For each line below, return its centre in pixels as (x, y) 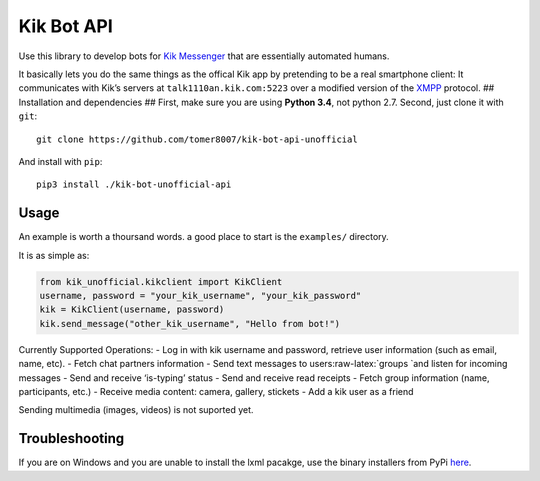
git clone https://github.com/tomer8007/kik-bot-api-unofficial (197, 139)
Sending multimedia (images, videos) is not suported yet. (136, 410)
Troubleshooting (71, 438)
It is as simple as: (54, 255)
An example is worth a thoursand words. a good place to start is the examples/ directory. (203, 237)
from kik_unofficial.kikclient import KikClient (161, 281)
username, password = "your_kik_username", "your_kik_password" (200, 295)
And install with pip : (60, 161)
